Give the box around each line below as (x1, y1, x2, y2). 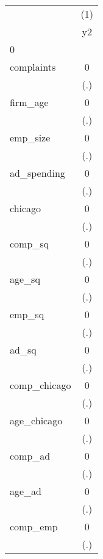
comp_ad (10, 449, 51, 463)
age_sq (10, 272, 40, 286)
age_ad (10, 484, 42, 498)
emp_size (10, 130, 51, 144)
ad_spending (10, 166, 65, 180)
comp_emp (10, 519, 58, 533)
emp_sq (10, 307, 44, 321)
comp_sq (10, 237, 49, 251)
